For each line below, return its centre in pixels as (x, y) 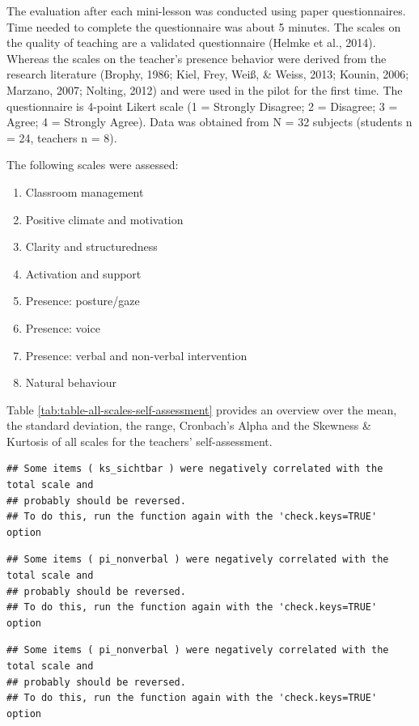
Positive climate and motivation (104, 219)
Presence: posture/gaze (83, 301)
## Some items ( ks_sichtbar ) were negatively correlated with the (195, 469)
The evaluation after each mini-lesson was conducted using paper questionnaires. (206, 11)
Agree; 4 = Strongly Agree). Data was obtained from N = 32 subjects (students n (209, 122)
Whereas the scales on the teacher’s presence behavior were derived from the (197, 58)
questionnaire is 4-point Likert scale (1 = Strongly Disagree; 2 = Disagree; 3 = (202, 106)
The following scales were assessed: (93, 165)
